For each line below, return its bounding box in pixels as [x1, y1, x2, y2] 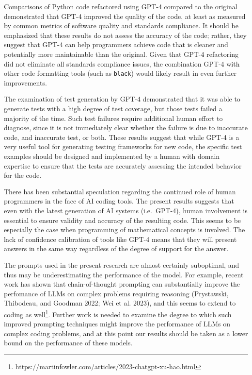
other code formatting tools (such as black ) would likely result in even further [4, 68, 237, 78]
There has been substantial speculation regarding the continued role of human [4, 186, 236, 196]
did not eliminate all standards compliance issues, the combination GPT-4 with [4, 58, 240, 68]
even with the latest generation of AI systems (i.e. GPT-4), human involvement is [4, 205, 248, 215]
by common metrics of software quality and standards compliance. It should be [4, 20, 238, 31]
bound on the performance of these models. [4, 338, 133, 348]
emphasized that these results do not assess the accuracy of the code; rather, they [4, 30, 247, 40]
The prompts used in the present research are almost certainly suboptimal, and [4, 259, 239, 270]
